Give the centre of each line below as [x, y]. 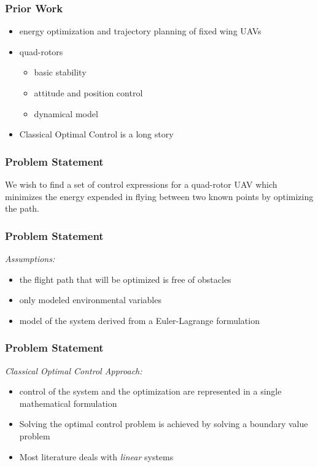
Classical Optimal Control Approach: [74, 370]
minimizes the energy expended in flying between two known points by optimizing [159, 196]
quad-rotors [41, 51]
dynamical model [66, 113]
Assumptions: [30, 258]
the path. [22, 208]
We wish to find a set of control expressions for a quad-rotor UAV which [141, 184]
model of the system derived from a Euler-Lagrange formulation [139, 320]
